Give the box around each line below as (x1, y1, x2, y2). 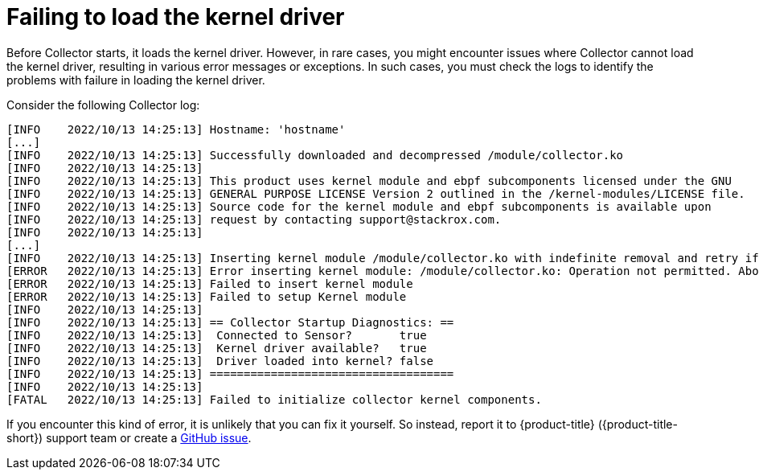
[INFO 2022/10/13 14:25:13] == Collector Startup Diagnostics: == (6, 315, 454, 329)
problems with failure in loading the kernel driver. (6, 72, 265, 87)
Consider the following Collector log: (6, 97, 200, 112)
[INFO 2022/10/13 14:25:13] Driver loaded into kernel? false (6, 354, 434, 367)
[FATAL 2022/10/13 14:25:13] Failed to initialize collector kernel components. (6, 392, 542, 406)
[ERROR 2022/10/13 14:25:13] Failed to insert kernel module (6, 277, 413, 290)
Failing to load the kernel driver (6, 3, 345, 31)
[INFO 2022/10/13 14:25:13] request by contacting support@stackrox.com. (6, 212, 502, 226)
